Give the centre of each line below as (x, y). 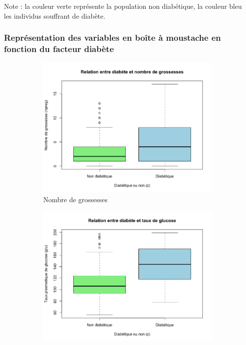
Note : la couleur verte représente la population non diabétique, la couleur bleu (123, 6)
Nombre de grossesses (76, 199)
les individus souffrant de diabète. (55, 15)
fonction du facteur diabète (59, 49)
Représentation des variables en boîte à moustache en (112, 38)
